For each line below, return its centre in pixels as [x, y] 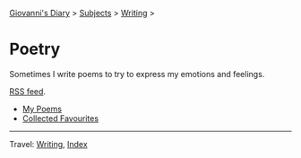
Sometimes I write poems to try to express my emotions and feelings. [137, 74]
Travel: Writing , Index [48, 144]
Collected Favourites [60, 118]
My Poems [42, 109]
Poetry [35, 49]
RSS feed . [28, 91]
